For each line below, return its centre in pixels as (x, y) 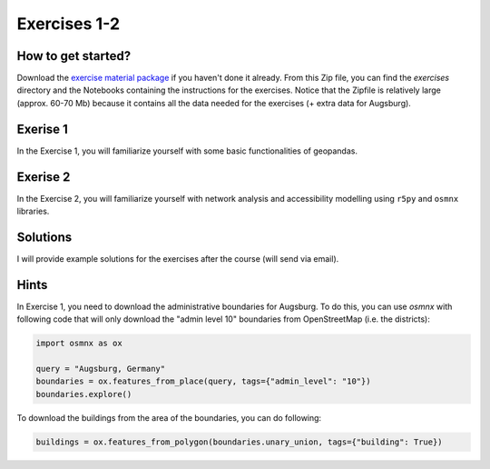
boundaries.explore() (84, 394)
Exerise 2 (44, 177)
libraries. (33, 211)
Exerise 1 (42, 129)
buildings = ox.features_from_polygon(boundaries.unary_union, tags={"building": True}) (240, 442)
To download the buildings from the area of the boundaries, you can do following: (169, 417)
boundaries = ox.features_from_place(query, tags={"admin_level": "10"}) (203, 381)
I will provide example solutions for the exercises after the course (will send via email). (178, 258)
